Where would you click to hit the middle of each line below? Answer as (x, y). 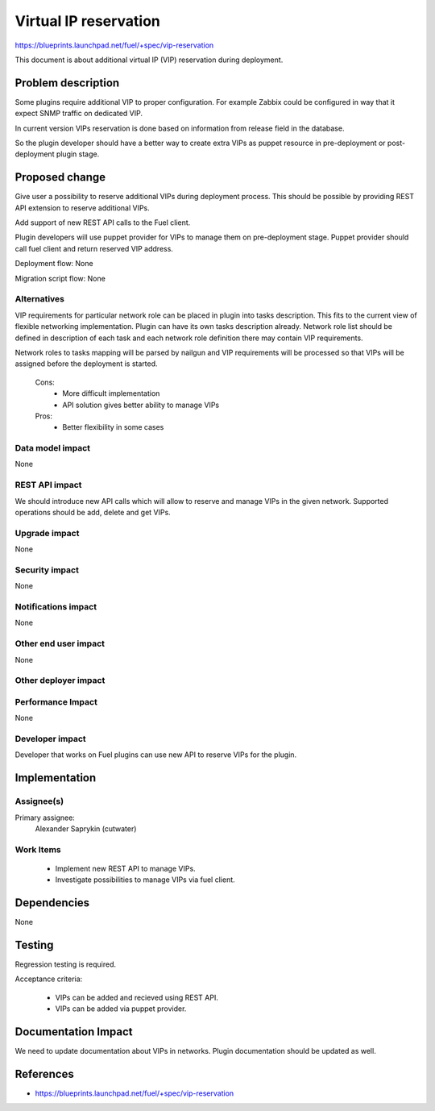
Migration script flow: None (60, 278)
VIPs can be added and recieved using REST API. (137, 997)
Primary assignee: (45, 818)
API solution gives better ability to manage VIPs (141, 405)
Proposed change (60, 177)
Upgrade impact (47, 533)
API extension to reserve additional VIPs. (83, 208)
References (44, 1074)
